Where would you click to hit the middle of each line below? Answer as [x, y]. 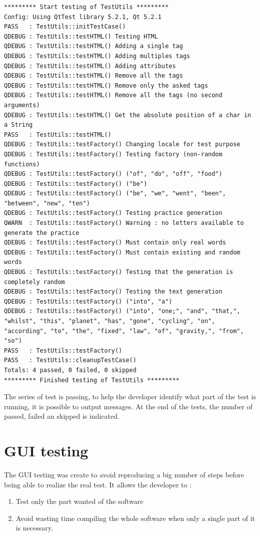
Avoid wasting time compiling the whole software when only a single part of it [135, 518]
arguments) [22, 105]
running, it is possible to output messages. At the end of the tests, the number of [128, 406]
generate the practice [42, 233]
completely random [34, 282]
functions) [22, 164]
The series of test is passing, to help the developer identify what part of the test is [130, 396]
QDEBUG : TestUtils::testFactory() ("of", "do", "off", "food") [113, 174]
